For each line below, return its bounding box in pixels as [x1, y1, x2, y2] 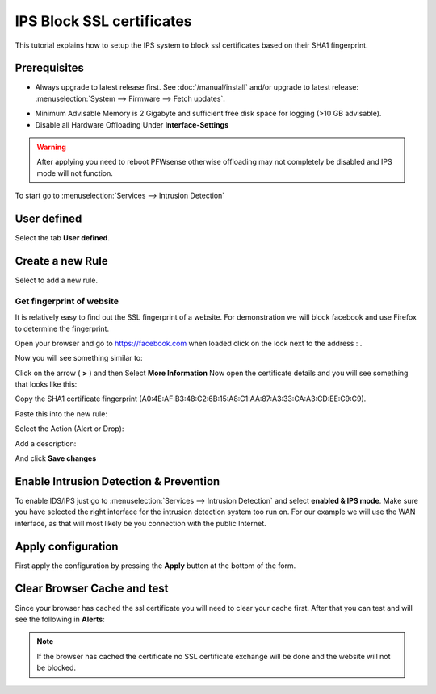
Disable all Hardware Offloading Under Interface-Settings [35, 119, 229, 129]
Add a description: [15, 438, 77, 448]
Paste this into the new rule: [15, 408, 108, 419]
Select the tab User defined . [15, 233, 111, 243]
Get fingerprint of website [15, 295, 119, 307]
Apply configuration [15, 539, 119, 553]
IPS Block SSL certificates [15, 12, 192, 30]
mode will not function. [36, 168, 113, 178]
